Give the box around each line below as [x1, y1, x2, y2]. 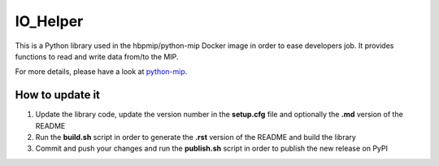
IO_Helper [15, 12, 84, 30]
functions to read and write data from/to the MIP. [15, 51, 179, 61]
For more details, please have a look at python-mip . [15, 67, 188, 76]
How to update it [15, 88, 101, 102]
